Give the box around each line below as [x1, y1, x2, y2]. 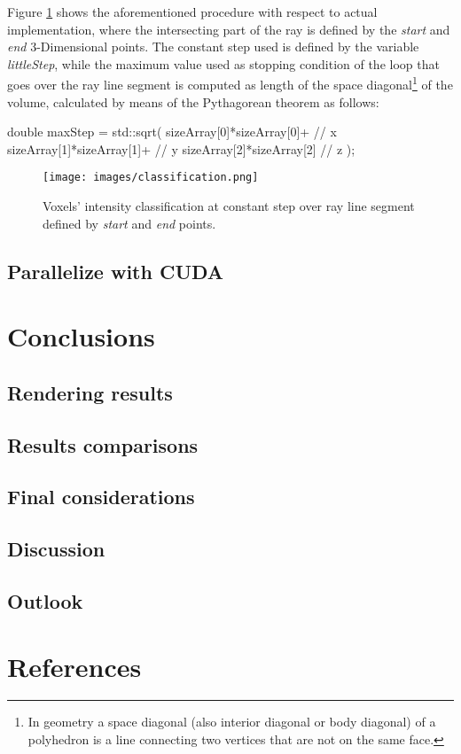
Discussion [7, 535, 105, 563]
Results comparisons [7, 431, 199, 458]
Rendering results [7, 378, 173, 406]
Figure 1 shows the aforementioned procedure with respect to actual [7, 3, 378, 20]
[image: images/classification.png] [43, 171, 259, 184]
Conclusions [7, 318, 155, 354]
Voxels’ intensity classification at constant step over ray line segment [43, 197, 415, 215]
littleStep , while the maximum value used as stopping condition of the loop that [7, 54, 440, 73]
